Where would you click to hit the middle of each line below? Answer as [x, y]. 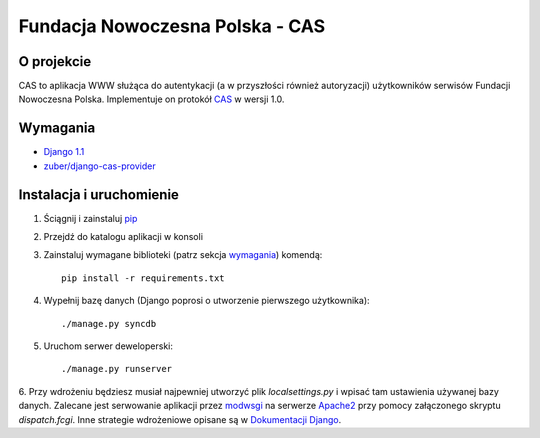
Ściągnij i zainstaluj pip [90, 218]
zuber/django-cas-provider [99, 166]
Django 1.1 [64, 152]
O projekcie [55, 61]
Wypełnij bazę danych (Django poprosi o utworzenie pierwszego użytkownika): [206, 301]
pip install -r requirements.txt [143, 278]
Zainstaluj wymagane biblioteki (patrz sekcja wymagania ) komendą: [183, 255]
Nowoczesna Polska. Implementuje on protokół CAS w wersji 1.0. [151, 99]
